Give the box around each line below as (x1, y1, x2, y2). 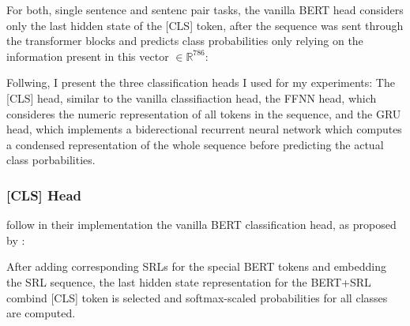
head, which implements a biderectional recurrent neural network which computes (6, 121, 402, 137)
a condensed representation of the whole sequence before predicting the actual (6, 136, 384, 152)
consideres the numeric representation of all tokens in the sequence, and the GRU (6, 105, 401, 122)
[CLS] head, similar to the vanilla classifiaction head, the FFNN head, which (6, 89, 377, 106)
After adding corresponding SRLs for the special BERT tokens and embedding (6, 258, 386, 275)
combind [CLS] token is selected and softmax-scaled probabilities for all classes (6, 289, 388, 305)
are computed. (6, 305, 76, 321)
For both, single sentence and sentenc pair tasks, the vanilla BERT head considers (6, 2, 404, 17)
